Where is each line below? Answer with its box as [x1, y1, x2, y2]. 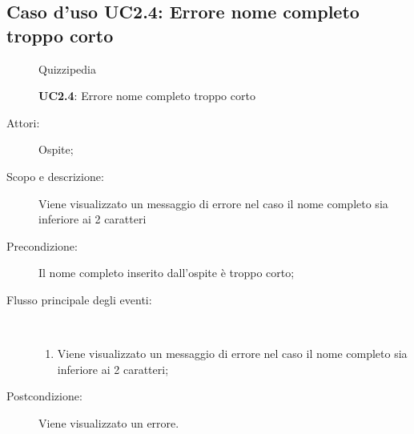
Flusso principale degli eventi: [6, 291, 152, 307]
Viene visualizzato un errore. [38, 414, 179, 431]
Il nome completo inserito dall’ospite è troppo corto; [38, 264, 295, 281]
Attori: [6, 114, 40, 131]
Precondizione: [6, 237, 78, 254]
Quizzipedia [38, 60, 96, 77]
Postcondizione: [6, 388, 82, 404]
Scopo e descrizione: [6, 167, 104, 184]
